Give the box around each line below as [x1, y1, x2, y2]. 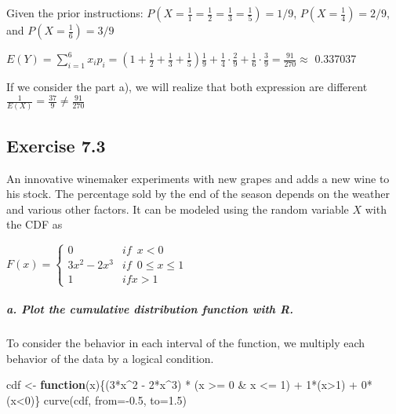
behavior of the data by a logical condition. [6, 350, 214, 366]
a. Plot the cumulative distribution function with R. [6, 301, 293, 317]
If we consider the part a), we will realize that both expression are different [6, 79, 368, 94]
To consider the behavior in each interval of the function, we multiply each [6, 335, 365, 351]
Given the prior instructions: [6, 5, 144, 20]
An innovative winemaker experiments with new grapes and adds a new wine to [6, 170, 390, 186]
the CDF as [6, 216, 63, 233]
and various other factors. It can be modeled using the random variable [6, 200, 349, 217]
